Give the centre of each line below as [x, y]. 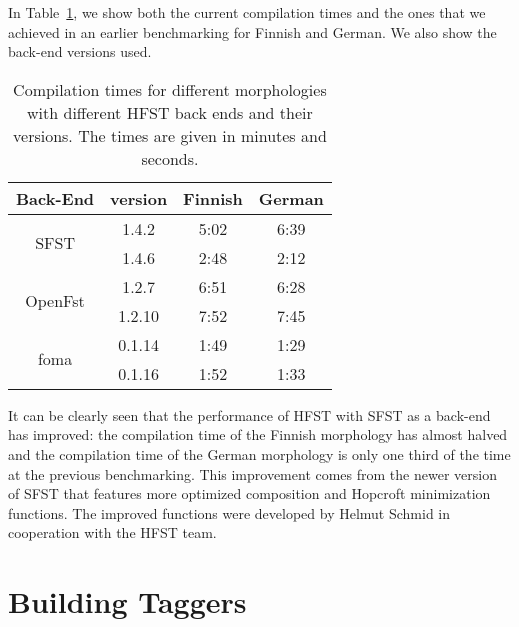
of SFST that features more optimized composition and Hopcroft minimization [249, 493]
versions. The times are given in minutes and [170, 135]
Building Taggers [127, 601]
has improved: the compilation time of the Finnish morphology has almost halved [258, 434]
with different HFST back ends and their [170, 112]
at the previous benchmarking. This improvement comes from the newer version [252, 473]
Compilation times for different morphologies [170, 89]
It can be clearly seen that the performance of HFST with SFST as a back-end [249, 414]
